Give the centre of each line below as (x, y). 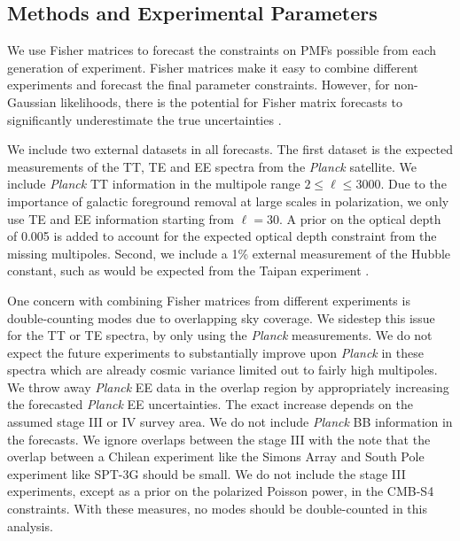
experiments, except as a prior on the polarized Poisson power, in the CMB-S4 (221, 491)
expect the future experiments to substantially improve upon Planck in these (215, 352)
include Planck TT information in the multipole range (154, 184)
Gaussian (32, 101)
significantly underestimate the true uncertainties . (144, 119)
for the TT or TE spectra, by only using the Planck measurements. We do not (220, 335)
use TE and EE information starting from (121, 218)
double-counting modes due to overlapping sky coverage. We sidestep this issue (221, 317)
